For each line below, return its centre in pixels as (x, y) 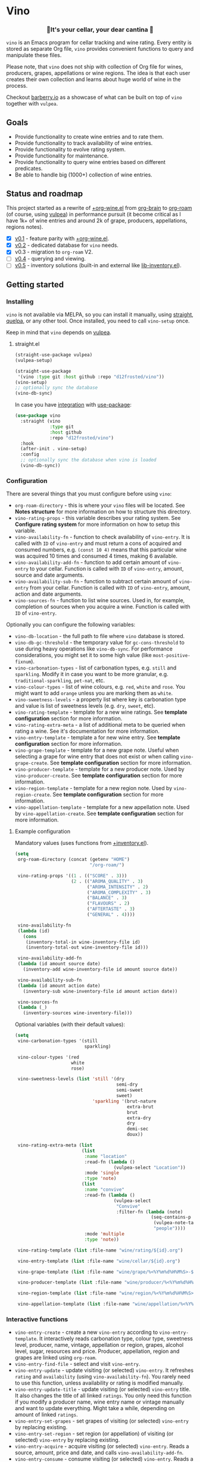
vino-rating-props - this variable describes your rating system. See (98, 518)
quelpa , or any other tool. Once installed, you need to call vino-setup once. (98, 321)
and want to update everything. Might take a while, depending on (95, 1408)
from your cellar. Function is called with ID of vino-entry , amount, (110, 588)
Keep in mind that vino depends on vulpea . (59, 333)
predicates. (29, 169)
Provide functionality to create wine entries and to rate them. (89, 137)
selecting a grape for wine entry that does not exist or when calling (97, 757)
